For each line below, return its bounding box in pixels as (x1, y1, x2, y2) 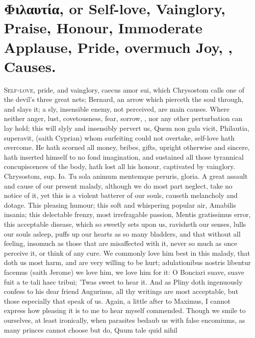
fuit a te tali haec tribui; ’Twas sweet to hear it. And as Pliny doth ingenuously (4, 276, 243, 287)
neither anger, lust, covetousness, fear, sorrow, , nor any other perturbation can (4, 113, 243, 123)
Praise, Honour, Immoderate (4, 18, 203, 38)
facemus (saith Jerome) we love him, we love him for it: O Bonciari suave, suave (4, 266, 244, 277)
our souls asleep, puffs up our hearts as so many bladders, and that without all (4, 228, 241, 239)
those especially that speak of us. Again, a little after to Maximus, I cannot (4, 295, 231, 306)
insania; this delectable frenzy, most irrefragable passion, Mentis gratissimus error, (4, 209, 251, 219)
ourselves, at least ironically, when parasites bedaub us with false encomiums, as (4, 314, 245, 325)
